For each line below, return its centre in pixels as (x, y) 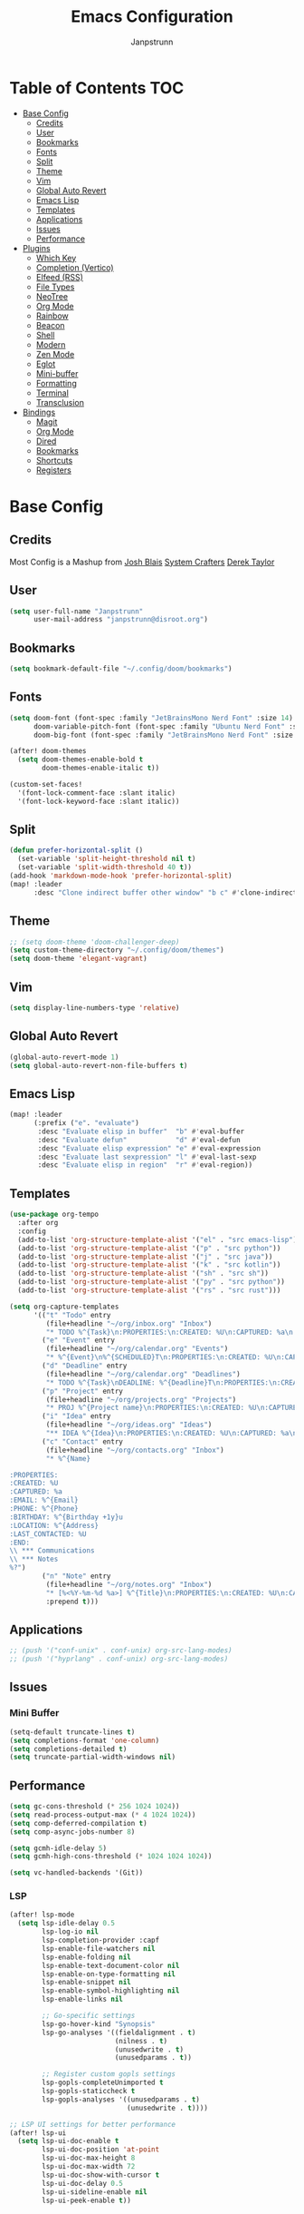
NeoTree (52, 296)
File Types (55, 287)
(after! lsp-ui (38, 2133)
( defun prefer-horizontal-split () (76, 850)
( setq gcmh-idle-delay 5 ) (58, 1848)
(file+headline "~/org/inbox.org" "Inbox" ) (129, 1323)
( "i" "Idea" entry (76, 1416)
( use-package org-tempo (54, 1215)
